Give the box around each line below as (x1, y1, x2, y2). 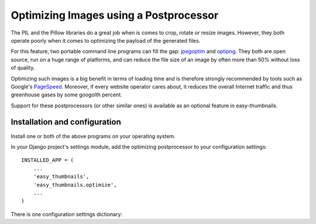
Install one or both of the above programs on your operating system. (11, 132, 176, 139)
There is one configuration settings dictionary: (11, 211, 123, 218)
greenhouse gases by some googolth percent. (11, 91, 122, 99)
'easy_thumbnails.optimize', (33, 181, 117, 188)
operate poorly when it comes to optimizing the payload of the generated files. (11, 37, 201, 44)
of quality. (11, 64, 35, 71)
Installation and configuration (11, 117, 121, 127)
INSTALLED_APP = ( (21, 157, 74, 163)
